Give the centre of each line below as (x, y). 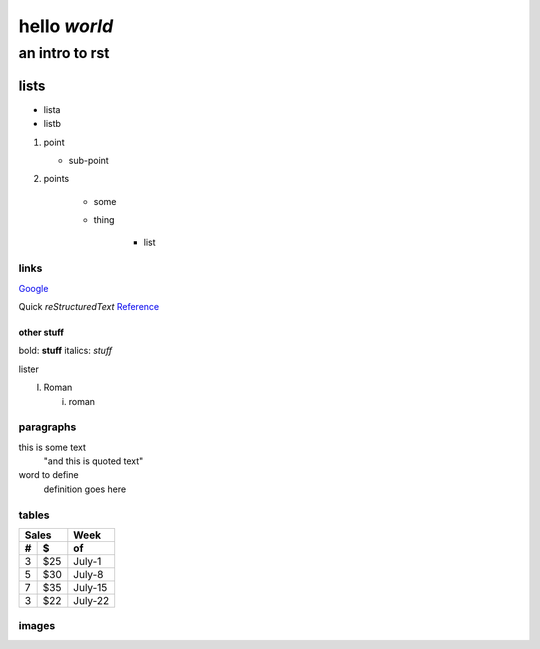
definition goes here (85, 489)
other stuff (41, 332)
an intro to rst (64, 53)
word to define (48, 475)
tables (34, 515)
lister (29, 369)
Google (33, 288)
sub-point (88, 160)
